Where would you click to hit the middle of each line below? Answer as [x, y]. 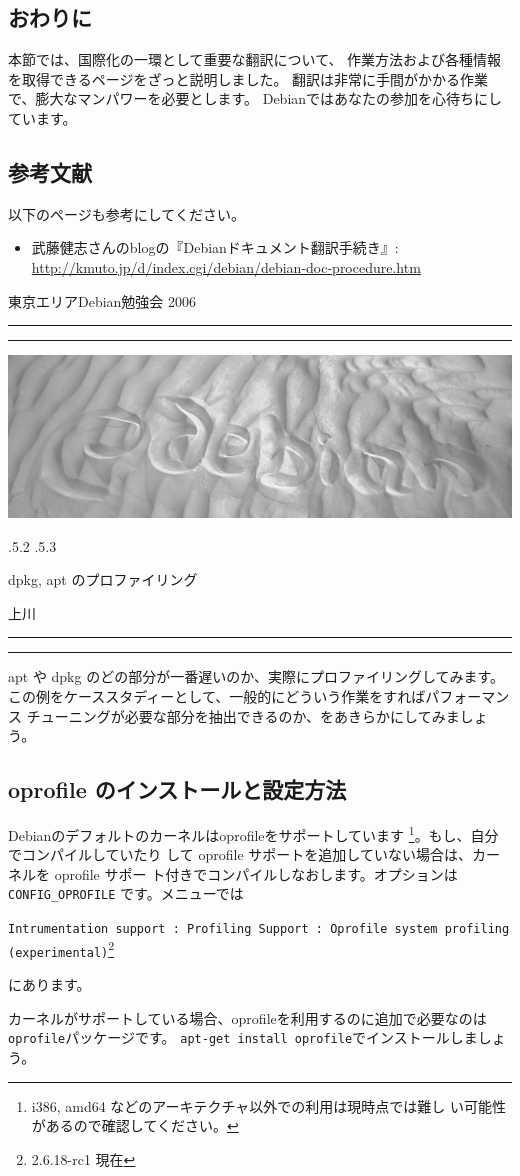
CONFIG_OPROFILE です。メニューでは [126, 893]
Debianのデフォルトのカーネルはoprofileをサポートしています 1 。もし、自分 [253, 833]
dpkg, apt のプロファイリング [103, 579]
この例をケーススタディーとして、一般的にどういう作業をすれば [217, 696]
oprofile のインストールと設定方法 [177, 789]
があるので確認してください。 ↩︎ [135, 1125]
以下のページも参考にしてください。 [126, 213]
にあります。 [49, 984]
